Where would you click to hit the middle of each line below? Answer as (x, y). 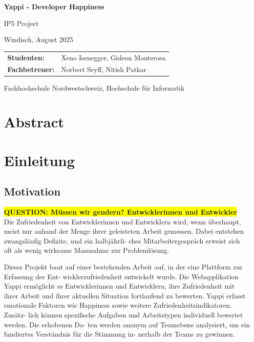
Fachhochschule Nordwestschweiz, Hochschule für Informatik (94, 88)
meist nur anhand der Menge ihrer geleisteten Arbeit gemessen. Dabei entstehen (124, 231)
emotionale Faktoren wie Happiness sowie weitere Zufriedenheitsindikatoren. (118, 305)
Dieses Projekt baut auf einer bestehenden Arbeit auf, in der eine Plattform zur (123, 266)
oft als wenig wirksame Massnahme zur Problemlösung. (87, 250)
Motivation (32, 191)
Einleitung (40, 160)
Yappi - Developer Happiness (54, 6)
